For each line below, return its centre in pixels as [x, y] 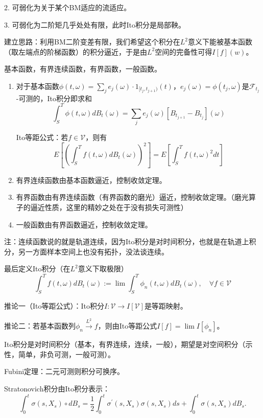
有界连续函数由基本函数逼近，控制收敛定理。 [91, 180]
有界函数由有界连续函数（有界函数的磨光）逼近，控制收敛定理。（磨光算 [136, 197]
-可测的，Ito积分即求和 [54, 98]
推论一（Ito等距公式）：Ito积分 [54, 306]
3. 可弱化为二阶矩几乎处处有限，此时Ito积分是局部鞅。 [95, 24]
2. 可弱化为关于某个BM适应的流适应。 [68, 7]
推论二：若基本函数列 [40, 326]
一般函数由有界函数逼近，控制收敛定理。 [84, 224]
